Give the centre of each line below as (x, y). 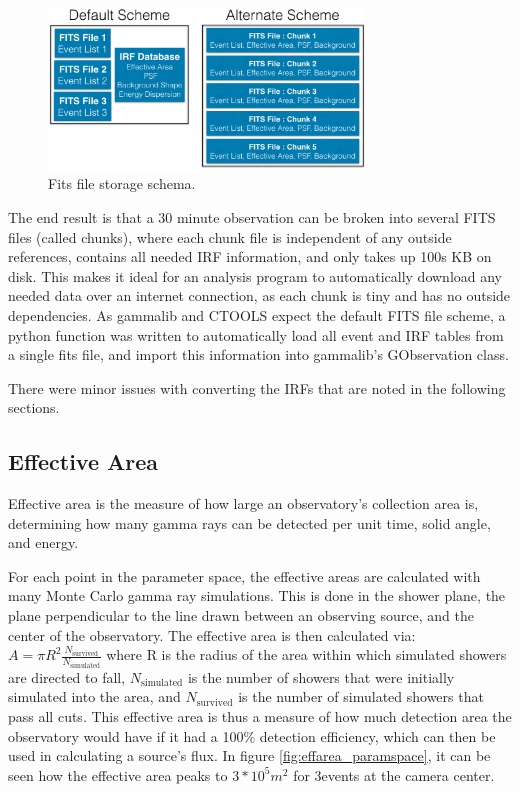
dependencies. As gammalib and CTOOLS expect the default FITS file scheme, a (257, 314)
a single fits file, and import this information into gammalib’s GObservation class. (258, 354)
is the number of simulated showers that (361, 696)
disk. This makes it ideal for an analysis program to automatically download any (255, 275)
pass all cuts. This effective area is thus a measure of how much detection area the (260, 715)
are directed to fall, (67, 676)
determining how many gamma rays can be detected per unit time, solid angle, (249, 522)
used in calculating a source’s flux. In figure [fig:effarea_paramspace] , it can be (249, 755)
